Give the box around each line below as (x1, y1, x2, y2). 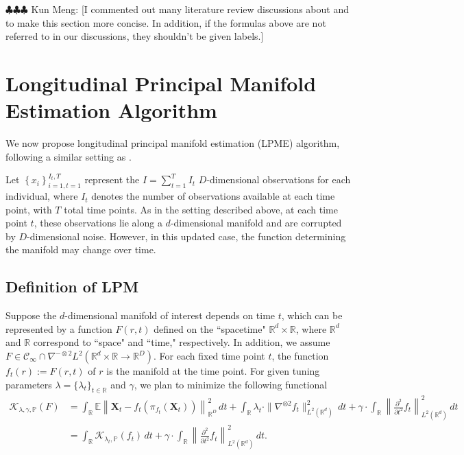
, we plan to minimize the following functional (134, 377, 328, 391)
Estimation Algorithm (5, 96, 217, 124)
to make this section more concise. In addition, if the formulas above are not (5, 15, 326, 30)
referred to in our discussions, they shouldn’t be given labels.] (5, 29, 264, 43)
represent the (84, 172, 140, 187)
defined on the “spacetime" (154, 321, 266, 336)
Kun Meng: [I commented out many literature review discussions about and (31, 2, 349, 16)
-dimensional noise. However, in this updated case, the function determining (27, 229, 346, 243)
